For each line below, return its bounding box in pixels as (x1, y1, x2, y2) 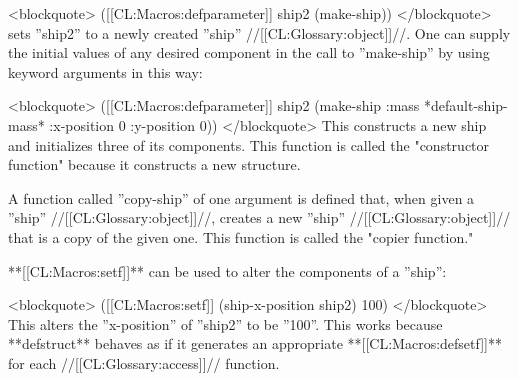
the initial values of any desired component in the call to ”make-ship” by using (8, 42, 490, 63)
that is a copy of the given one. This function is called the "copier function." (8, 226, 474, 247)
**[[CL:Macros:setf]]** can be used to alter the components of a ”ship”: (8, 260, 447, 281)
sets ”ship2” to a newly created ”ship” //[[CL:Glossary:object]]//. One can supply (8, 22, 511, 43)
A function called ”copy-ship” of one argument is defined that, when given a (8, 187, 475, 208)
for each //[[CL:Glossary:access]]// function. (8, 352, 280, 373)
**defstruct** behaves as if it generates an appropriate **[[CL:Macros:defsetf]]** (8, 333, 502, 354)
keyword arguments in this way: (8, 61, 203, 82)
